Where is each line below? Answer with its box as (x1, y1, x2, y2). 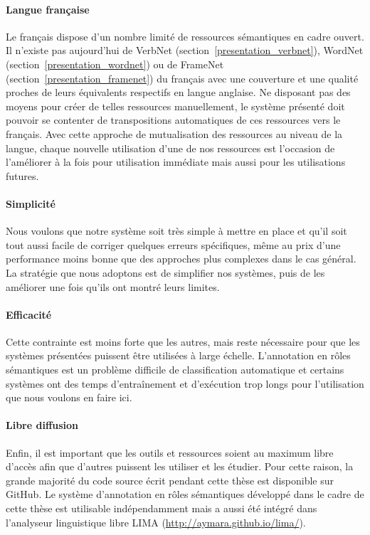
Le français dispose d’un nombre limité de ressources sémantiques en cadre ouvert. (6, 28, 364, 43)
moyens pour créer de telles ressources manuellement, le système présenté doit (6, 98, 345, 113)
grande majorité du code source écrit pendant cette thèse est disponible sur (6, 472, 334, 487)
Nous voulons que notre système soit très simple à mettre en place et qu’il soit (6, 223, 347, 238)
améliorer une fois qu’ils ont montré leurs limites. (6, 279, 220, 294)
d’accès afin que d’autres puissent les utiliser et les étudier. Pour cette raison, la (6, 459, 354, 474)
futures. (6, 168, 39, 183)
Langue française (6, 1, 90, 16)
